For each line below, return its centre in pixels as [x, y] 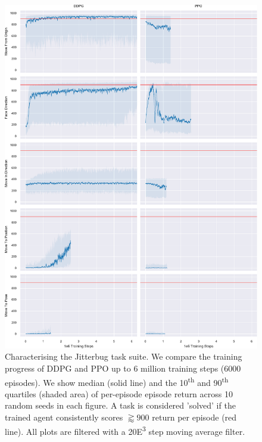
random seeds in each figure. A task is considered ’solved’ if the [120, 405]
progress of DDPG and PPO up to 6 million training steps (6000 [123, 368]
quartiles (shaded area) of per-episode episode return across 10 [119, 393]
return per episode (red [194, 417]
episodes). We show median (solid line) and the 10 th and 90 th [117, 381]
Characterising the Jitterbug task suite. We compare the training [124, 356]
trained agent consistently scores [64, 417]
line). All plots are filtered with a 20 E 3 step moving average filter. [125, 430]
